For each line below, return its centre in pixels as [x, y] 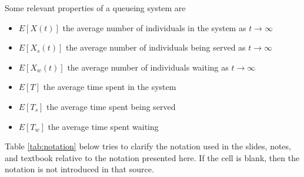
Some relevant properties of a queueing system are [95, 8]
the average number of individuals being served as [156, 47]
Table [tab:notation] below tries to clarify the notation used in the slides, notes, [148, 146]
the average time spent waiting [103, 126]
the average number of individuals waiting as [148, 67]
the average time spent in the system [110, 87]
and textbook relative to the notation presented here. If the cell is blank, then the [152, 157]
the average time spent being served [111, 106]
